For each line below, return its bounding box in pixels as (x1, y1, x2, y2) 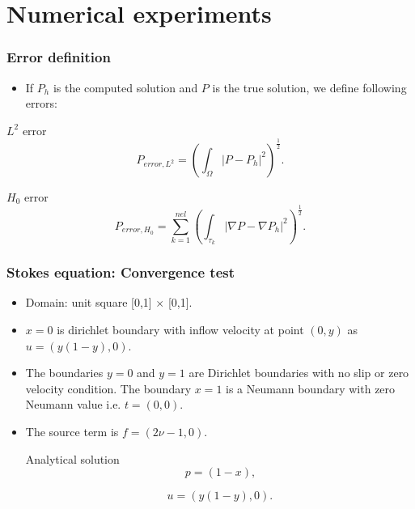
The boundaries (25, 364, 104, 381)
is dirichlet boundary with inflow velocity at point (57, 320, 304, 337)
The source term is (25, 422, 119, 439)
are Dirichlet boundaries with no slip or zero (188, 364, 409, 381)
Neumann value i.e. (25, 396, 121, 413)
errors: (25, 95, 57, 112)
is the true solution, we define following (212, 78, 407, 95)
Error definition (6, 47, 111, 67)
